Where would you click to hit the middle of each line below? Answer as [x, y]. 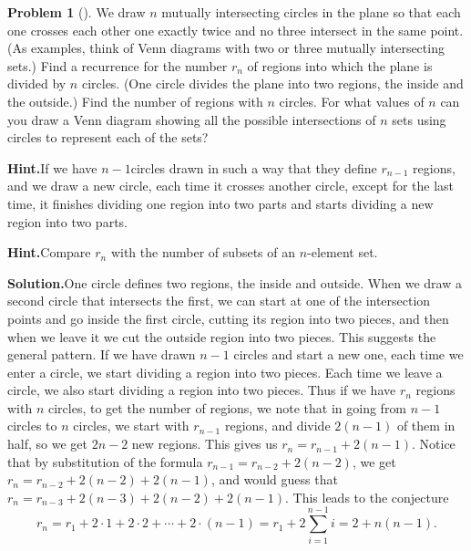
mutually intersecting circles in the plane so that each [311, 12]
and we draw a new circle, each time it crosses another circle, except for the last [231, 186]
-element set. [343, 252]
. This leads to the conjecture [367, 497]
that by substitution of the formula [105, 461]
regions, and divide [277, 426]
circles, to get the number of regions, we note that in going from [227, 407]
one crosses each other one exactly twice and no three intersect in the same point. [235, 30]
